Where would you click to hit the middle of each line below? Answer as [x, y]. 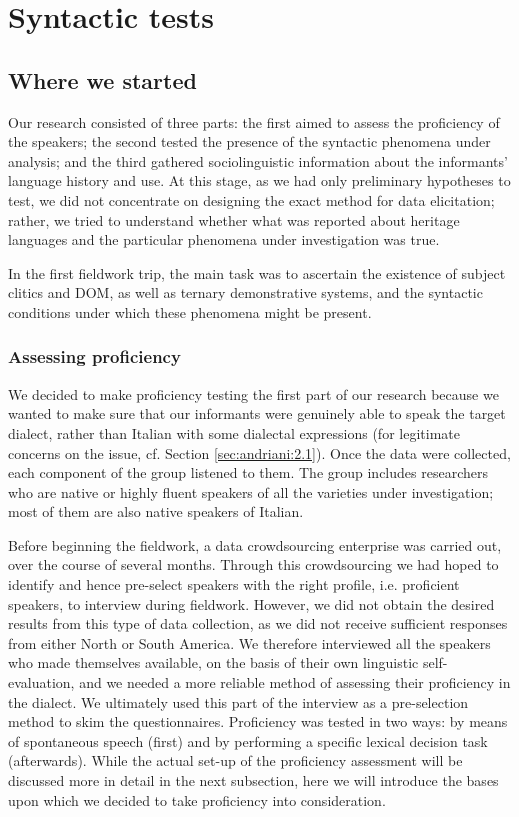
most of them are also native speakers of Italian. [156, 511]
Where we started [102, 79]
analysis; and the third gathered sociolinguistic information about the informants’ [258, 160]
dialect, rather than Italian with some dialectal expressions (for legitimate [234, 432]
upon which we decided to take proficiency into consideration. [197, 799]
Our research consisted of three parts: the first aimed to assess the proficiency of [254, 121]
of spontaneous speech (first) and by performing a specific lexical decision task [248, 740]
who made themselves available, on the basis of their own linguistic [213, 662]
